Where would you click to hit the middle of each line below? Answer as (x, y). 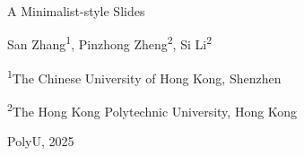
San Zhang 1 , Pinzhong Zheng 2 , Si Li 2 (109, 43)
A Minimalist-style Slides (76, 11)
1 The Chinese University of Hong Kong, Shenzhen (144, 76)
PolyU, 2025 (41, 141)
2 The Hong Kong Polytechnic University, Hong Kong (152, 110)
